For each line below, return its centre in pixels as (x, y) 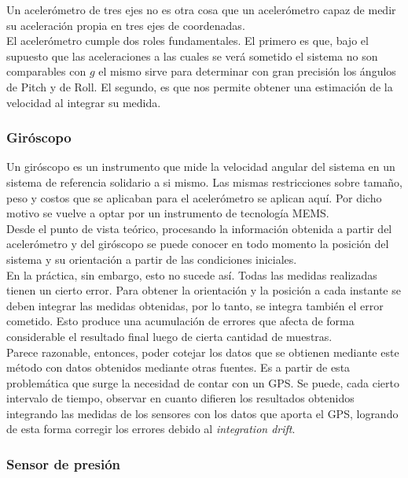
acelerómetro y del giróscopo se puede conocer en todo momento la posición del (198, 244)
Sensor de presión (64, 463)
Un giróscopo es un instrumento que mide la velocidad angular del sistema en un (201, 167)
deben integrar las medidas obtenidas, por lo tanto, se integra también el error (195, 305)
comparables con (46, 71)
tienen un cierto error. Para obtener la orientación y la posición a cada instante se (204, 290)
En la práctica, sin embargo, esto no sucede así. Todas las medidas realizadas (192, 274)
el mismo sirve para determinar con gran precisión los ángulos (247, 71)
